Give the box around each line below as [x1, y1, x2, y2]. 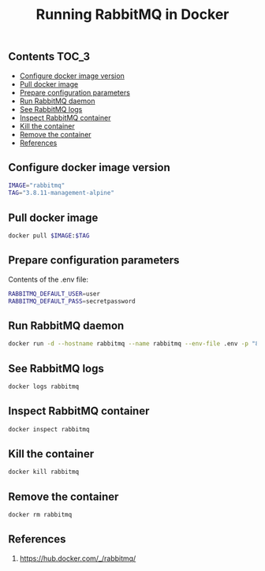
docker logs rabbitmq [8, 383, 80, 390]
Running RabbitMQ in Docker [35, 6, 230, 24]
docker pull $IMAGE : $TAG [8, 231, 90, 240]
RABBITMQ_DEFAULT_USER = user [8, 289, 101, 297]
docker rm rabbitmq [8, 510, 73, 518]
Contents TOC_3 [8, 50, 91, 64]
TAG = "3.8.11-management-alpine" [8, 189, 114, 197]
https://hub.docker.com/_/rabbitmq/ [19, 554, 136, 563]
